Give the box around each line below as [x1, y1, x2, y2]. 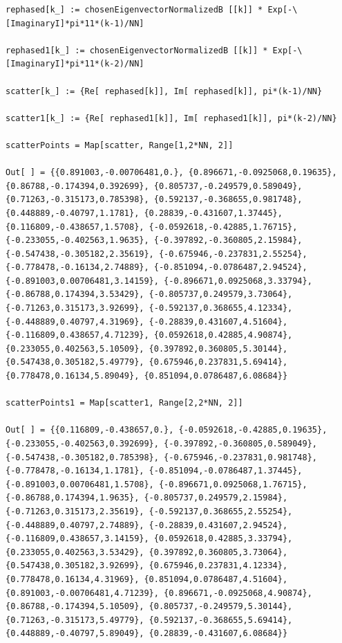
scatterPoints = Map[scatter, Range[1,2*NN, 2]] [6, 140, 234, 150]
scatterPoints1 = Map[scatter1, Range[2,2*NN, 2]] [6, 398, 243, 408]
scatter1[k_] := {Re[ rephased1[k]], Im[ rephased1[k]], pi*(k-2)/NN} [6, 113, 337, 123]
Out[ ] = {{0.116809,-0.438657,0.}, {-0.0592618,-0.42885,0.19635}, [6, 425, 327, 435]
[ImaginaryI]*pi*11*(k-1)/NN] [6, 18, 144, 28]
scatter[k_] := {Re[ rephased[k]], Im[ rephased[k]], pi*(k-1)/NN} [6, 86, 323, 96]
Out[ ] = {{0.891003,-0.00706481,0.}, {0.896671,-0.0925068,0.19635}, [6, 167, 337, 178]
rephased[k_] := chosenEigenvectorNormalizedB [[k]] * [6, 5, 263, 15]
